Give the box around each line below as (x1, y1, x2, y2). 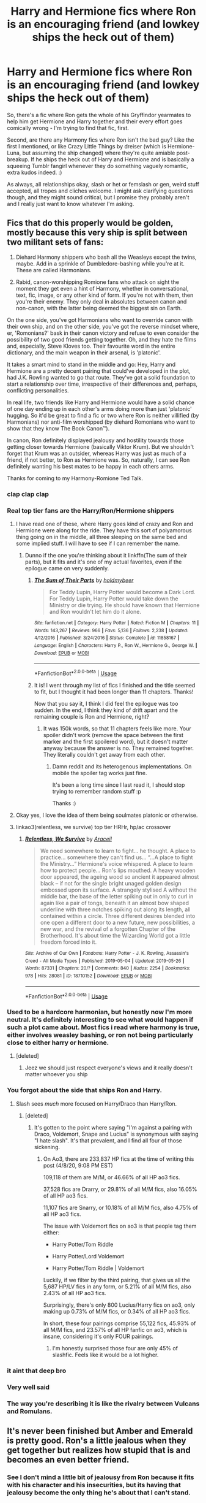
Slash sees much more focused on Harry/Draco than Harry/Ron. (15, 1100, 177, 1107)
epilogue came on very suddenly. (24, 564, 109, 572)
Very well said (7, 1383, 50, 1391)
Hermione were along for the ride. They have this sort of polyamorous (15, 526, 192, 534)
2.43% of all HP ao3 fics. (43, 1289, 106, 1296)
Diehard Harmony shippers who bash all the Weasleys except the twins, (15, 253, 197, 261)
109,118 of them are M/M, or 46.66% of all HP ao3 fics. (43, 1173, 180, 1181)
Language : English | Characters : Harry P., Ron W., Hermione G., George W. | (34, 642, 197, 648)
